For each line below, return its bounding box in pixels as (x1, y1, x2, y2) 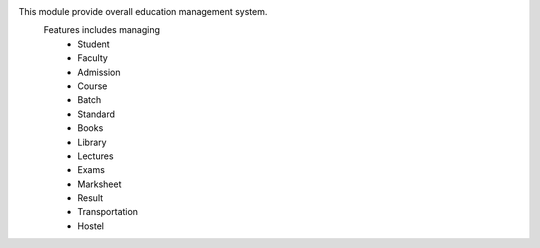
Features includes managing (43, 24, 160, 36)
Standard (77, 108, 115, 120)
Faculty (77, 52, 109, 64)
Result (77, 192, 104, 204)
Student (77, 38, 110, 50)
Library (77, 136, 107, 148)
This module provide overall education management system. (18, 6, 268, 17)
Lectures (77, 150, 114, 162)
